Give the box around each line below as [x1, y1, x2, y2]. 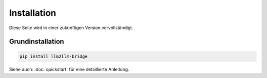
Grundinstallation [9, 38, 64, 46]
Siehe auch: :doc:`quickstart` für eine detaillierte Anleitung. [9, 66, 130, 72]
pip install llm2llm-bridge [19, 53, 88, 59]
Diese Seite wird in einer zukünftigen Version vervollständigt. [9, 25, 133, 31]
